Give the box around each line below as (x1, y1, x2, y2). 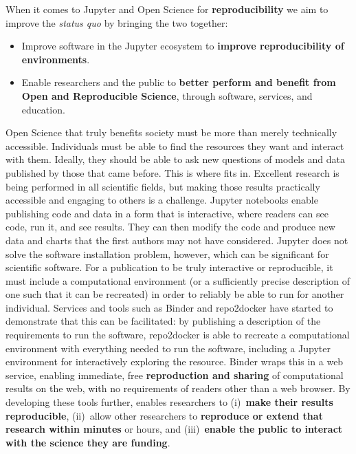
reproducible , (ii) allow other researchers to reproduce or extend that (5, 408, 323, 422)
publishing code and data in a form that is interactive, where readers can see (5, 206, 329, 220)
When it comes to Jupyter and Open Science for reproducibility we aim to (5, 2, 329, 16)
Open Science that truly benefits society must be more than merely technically (5, 125, 337, 140)
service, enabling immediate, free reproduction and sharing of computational (5, 367, 344, 382)
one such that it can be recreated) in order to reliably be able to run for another (5, 287, 344, 301)
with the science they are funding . (5, 435, 170, 449)
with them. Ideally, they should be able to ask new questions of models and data (5, 152, 345, 166)
